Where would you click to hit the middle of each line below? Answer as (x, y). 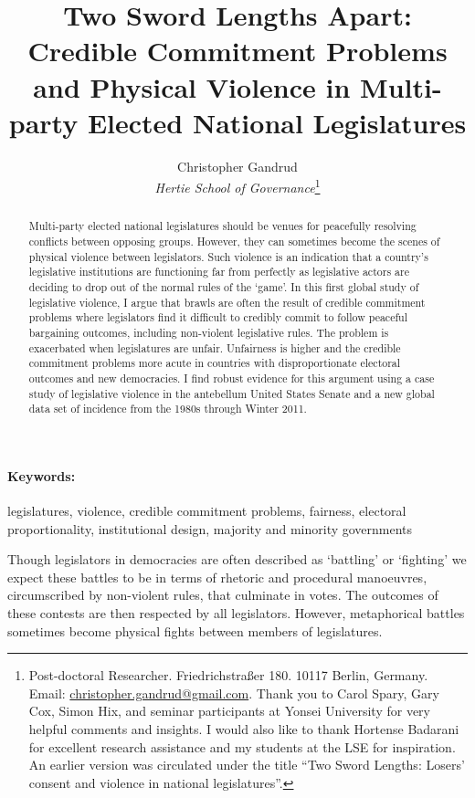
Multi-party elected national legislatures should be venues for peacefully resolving (222, 226)
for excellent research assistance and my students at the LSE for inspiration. (242, 746)
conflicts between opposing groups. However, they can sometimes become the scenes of (234, 241)
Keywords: (42, 475)
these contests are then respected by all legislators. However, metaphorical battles (236, 613)
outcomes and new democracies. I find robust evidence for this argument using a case (232, 378)
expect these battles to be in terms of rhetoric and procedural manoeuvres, (217, 577)
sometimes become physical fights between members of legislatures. (195, 630)
